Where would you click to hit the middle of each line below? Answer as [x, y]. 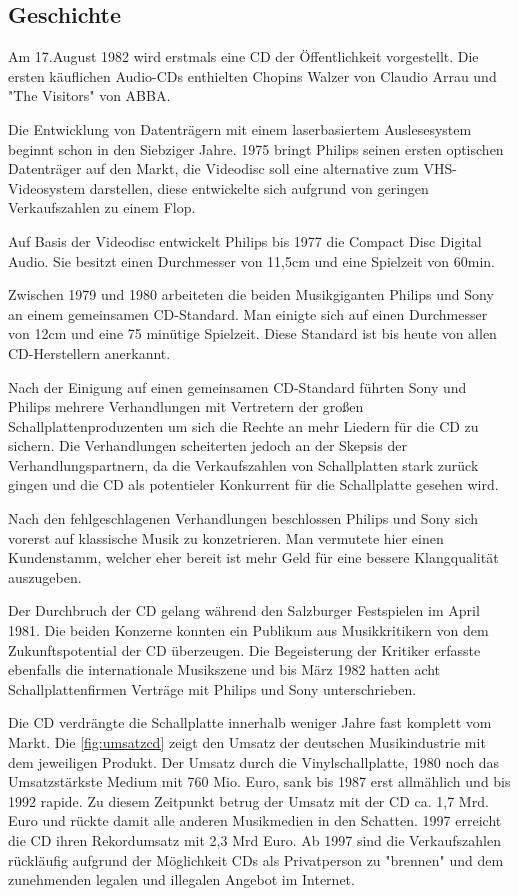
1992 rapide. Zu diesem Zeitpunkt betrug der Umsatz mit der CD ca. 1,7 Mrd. [248, 800]
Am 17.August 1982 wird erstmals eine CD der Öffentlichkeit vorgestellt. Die [243, 56]
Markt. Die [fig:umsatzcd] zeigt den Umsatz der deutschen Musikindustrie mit [247, 742]
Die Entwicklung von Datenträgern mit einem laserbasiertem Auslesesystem [240, 128]
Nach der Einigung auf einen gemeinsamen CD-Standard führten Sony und [237, 386]
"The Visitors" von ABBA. [89, 95]
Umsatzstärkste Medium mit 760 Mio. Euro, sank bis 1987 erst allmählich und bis [259, 781]
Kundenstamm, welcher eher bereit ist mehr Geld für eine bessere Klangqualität [253, 557]
